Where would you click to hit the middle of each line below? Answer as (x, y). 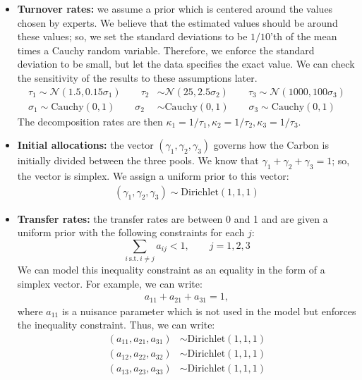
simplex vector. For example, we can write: (110, 283)
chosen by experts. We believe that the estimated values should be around (177, 22)
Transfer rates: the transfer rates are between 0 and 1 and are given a (173, 218)
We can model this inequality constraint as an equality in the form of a (171, 270)
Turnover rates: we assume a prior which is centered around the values (175, 8)
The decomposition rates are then (90, 121)
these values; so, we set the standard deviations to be (132, 36)
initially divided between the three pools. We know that (138, 160)
